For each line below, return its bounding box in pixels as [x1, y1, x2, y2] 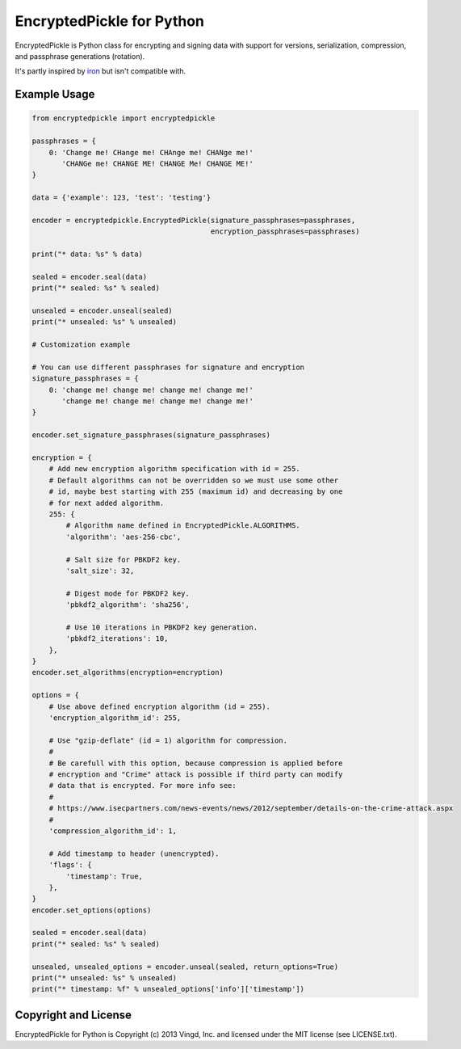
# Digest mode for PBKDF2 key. [65, 588, 190, 598]
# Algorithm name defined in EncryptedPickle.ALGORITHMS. [65, 521, 300, 530]
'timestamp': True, [65, 871, 143, 881]
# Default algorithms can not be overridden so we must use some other [48, 475, 339, 485]
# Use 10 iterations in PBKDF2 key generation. [65, 622, 258, 632]
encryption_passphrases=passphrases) [210, 227, 360, 236]
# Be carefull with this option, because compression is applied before [48, 758, 343, 768]
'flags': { [48, 861, 92, 870]
